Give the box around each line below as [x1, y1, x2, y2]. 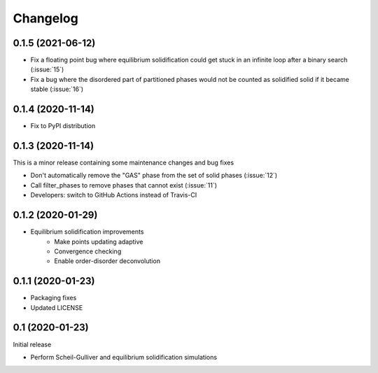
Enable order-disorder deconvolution [54, 257, 161, 265]
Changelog [13, 10, 78, 26]
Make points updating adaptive [54, 237, 143, 246]
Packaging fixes [30, 294, 77, 302]
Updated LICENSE [30, 303, 83, 311]
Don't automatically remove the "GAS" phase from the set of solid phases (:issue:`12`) [30, 171, 278, 180]
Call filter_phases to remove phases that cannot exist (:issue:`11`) [30, 181, 217, 189]
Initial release [13, 340, 52, 349]
